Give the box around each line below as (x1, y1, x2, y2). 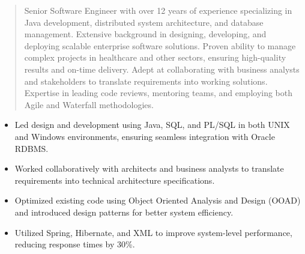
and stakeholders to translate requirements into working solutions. (24, 74, 268, 87)
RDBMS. (14, 142, 49, 154)
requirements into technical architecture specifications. (14, 174, 215, 186)
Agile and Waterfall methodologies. (24, 98, 154, 110)
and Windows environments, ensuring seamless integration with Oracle (14, 130, 275, 142)
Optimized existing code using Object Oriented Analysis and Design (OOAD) (14, 194, 301, 207)
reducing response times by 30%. (14, 238, 135, 250)
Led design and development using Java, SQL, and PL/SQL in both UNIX (14, 118, 290, 131)
